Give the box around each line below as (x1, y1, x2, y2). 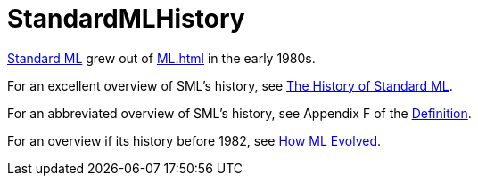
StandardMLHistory (7, 4, 245, 34)
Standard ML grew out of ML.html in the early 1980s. (7, 50, 316, 66)
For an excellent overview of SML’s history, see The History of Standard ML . (7, 77, 453, 93)
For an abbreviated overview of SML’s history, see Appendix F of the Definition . (7, 105, 472, 121)
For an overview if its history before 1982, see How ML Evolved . (7, 132, 382, 148)
